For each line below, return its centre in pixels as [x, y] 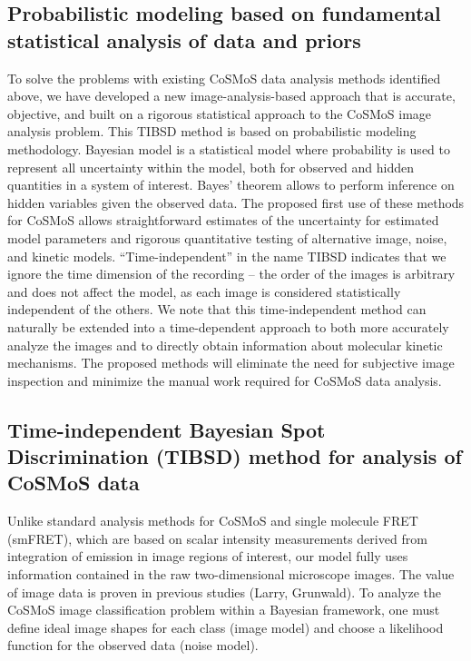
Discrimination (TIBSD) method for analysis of [235, 456]
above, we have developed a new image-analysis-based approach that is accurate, [231, 96]
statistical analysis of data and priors [184, 39]
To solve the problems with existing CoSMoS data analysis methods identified [224, 78]
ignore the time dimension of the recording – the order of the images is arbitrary [231, 274]
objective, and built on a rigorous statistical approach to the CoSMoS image [220, 113]
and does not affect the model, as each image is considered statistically [204, 291]
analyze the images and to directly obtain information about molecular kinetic [225, 345]
